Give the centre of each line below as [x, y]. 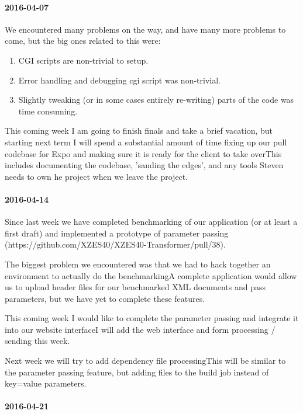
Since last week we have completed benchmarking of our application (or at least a [151, 222]
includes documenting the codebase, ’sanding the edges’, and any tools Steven [144, 165]
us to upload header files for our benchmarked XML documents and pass [135, 287]
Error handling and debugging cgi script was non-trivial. [119, 80]
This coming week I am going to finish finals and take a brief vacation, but [139, 131]
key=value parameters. [46, 383]
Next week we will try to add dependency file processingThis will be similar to [145, 361]
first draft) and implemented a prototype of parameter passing [117, 233]
